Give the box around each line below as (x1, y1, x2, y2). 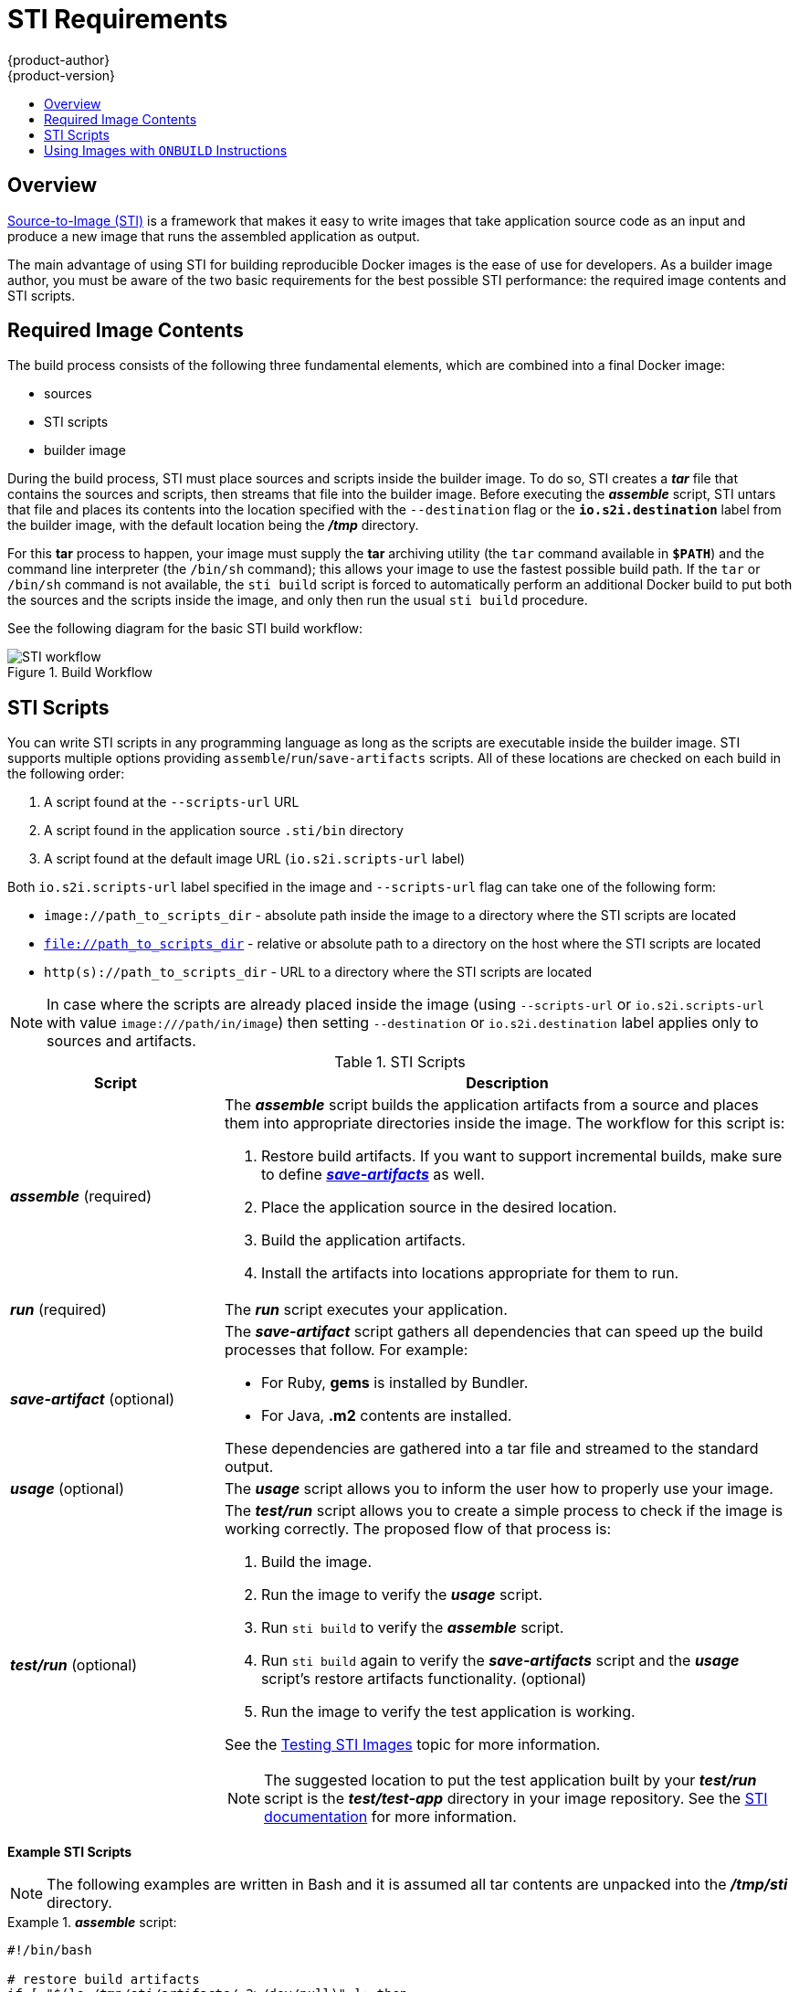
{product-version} (7, 67, 116, 83)
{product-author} (7, 51, 110, 68)
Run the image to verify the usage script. (260, 1585, 543, 1605)
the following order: (7, 766, 125, 782)
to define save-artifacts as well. (260, 1165, 485, 1184)
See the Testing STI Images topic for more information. (224, 1735, 601, 1754)
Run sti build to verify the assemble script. (260, 1618, 564, 1637)
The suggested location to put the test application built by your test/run (263, 1771, 757, 1790)
